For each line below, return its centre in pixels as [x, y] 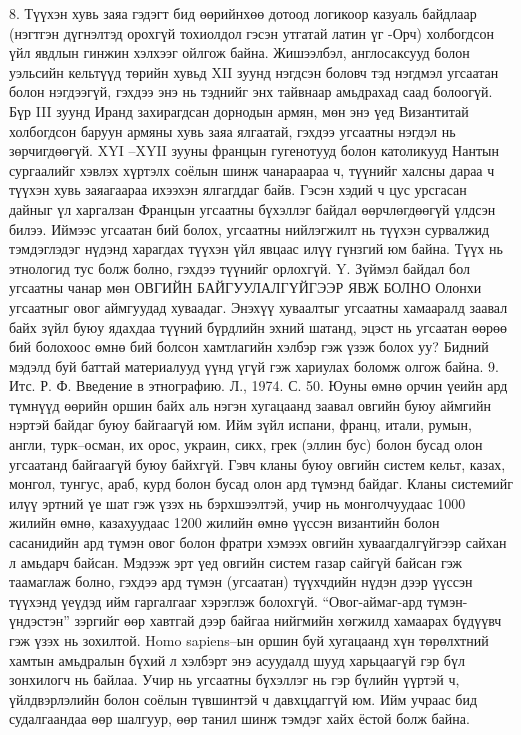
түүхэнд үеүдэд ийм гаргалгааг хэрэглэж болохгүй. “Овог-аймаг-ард [216, 600]
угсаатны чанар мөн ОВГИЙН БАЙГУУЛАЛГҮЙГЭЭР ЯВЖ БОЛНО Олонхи [245, 287]
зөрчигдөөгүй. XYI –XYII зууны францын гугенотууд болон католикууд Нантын [254, 150]
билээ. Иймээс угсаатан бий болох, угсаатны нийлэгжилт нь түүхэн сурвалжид [249, 228]
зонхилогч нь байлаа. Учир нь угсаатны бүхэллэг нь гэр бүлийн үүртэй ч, [234, 679]
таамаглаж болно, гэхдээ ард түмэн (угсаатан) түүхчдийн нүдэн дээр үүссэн [241, 581]
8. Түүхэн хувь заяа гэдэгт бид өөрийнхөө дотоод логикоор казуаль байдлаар [243, 13]
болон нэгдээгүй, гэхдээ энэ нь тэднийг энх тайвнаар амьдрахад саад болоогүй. [251, 91]
